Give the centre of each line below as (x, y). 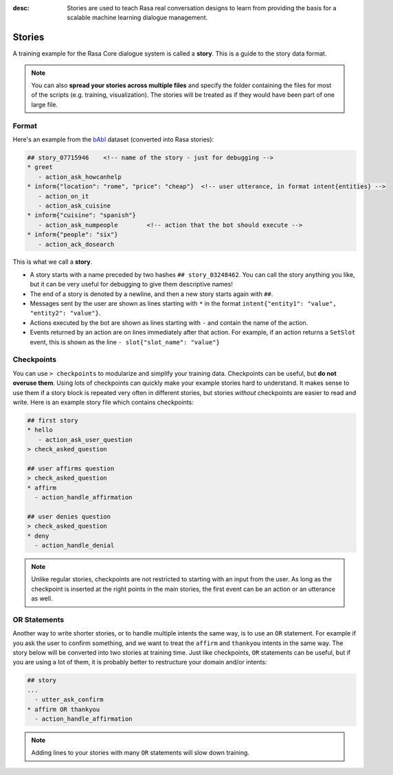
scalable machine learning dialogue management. (137, 18)
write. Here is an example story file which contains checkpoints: (103, 402)
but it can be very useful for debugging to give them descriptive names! (131, 284)
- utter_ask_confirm (69, 700)
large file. (45, 104)
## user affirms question (71, 468)
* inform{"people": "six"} (72, 235)
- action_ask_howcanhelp (80, 177)
